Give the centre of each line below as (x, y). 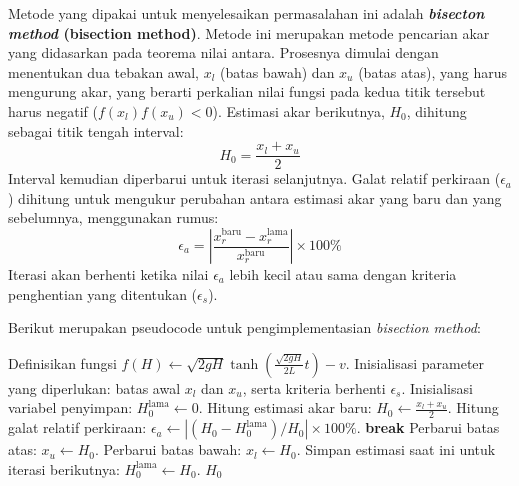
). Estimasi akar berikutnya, (298, 110)
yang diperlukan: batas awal (94, 387)
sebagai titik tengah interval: (96, 130)
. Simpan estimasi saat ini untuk (396, 449)
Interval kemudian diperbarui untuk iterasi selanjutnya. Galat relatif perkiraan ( (254, 178)
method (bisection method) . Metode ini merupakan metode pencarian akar (249, 32)
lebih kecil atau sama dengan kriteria (343, 274)
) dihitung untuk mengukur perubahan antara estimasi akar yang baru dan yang (255, 197)
